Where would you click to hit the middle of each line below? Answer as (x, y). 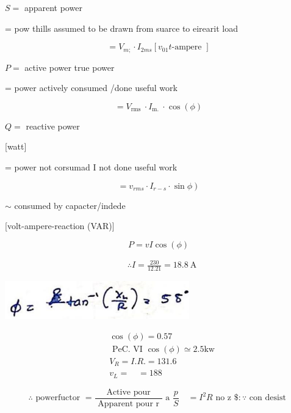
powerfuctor (58, 398)
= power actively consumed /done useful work (91, 88)
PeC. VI (127, 349)
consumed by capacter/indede (70, 205)
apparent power (53, 7)
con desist (268, 398)
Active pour (128, 392)
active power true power (70, 67)
